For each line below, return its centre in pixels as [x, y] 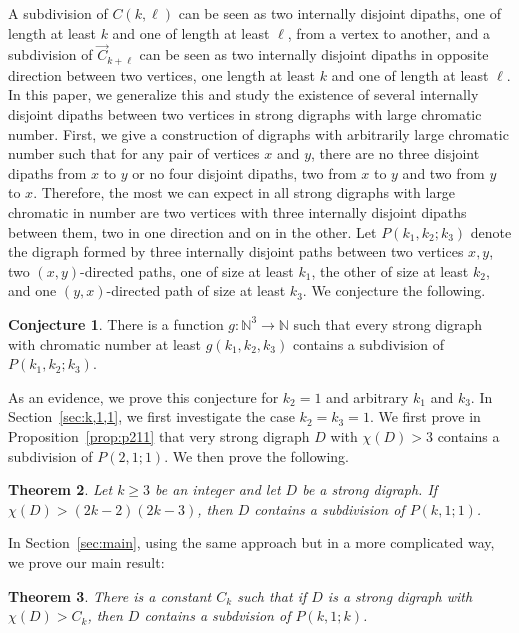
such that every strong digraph [388, 323]
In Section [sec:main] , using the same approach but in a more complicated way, [251, 542]
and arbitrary [367, 396]
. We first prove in [425, 416]
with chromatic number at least [105, 343]
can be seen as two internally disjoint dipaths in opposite [314, 54]
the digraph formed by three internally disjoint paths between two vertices [236, 251]
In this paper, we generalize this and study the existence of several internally [243, 94]
